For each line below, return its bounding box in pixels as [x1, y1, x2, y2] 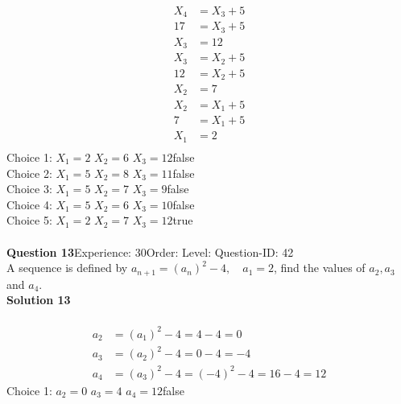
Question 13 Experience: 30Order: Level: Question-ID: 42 [6, 243, 294, 260]
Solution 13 [6, 291, 71, 308]
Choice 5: [6, 212, 52, 229]
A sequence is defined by [6, 259, 128, 276]
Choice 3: [6, 180, 52, 197]
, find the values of [273, 259, 366, 276]
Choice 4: [6, 196, 52, 212]
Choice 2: [6, 164, 52, 181]
